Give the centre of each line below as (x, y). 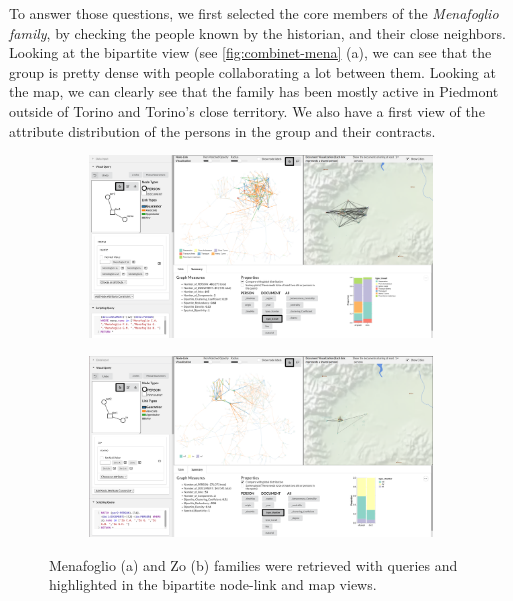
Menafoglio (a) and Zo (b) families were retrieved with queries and (253, 564)
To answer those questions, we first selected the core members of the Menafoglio (254, 13)
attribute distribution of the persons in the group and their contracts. (222, 130)
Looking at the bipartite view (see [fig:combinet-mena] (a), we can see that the (250, 52)
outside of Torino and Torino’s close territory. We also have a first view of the (247, 110)
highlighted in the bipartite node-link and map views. (213, 584)
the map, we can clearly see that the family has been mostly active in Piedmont (254, 91)
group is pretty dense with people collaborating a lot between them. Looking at (252, 71)
